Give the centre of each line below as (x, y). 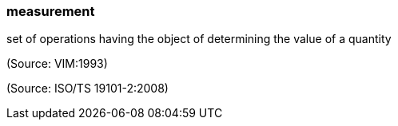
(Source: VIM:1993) (57, 64)
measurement (51, 11)
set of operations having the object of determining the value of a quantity (199, 39)
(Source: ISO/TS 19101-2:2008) (88, 89)
